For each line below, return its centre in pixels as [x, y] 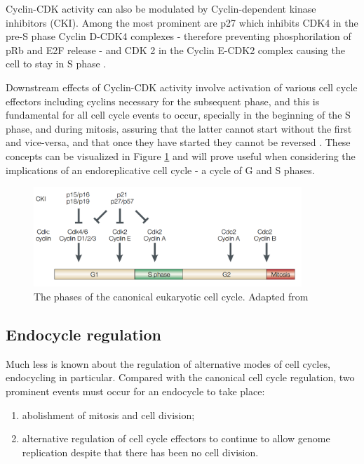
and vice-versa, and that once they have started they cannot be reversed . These [178, 142]
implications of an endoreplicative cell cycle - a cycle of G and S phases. [160, 170]
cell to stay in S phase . [56, 64]
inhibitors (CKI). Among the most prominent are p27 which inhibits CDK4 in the [182, 22]
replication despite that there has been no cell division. [140, 452]
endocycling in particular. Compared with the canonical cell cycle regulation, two [180, 377]
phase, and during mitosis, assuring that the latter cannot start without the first [179, 128]
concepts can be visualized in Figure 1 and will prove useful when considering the [181, 155]
